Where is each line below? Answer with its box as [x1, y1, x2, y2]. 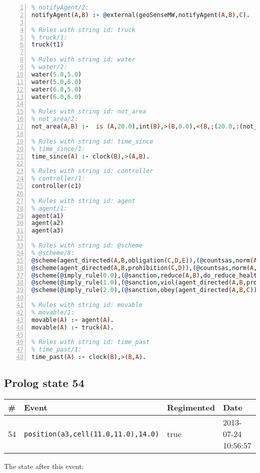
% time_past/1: [31, 346, 82, 353]
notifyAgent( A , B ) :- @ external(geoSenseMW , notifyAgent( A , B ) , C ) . [31, 11, 250, 18]
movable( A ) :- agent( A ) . [31, 316, 114, 323]
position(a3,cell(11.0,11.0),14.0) [24, 429, 159, 438]
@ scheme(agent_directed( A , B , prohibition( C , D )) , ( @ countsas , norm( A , [31, 264, 257, 271]
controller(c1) [31, 182, 82, 189]
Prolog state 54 [4, 375, 84, 390]
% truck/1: [31, 33, 67, 41]
